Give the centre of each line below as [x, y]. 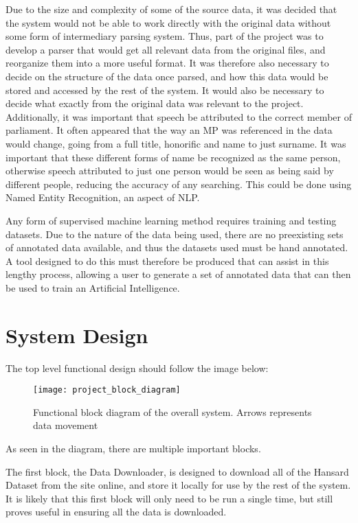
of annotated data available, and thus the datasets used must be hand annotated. [177, 247]
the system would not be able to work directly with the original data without [168, 22]
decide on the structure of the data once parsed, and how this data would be [167, 76]
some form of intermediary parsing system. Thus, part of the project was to [165, 36]
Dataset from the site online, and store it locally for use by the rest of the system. [178, 485]
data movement [66, 425]
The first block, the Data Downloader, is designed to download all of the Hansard [177, 471]
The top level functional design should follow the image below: [137, 368]
